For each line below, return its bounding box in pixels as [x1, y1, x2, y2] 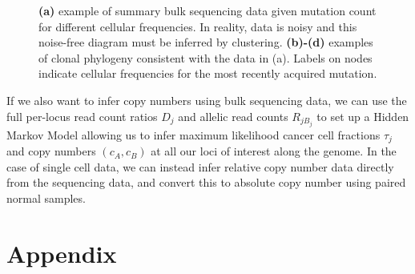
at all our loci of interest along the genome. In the [151, 143, 397, 159]
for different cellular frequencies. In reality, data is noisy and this [38, 18, 357, 34]
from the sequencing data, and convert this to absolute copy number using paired [6, 174, 406, 191]
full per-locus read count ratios [6, 107, 158, 124]
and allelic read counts [178, 107, 288, 124]
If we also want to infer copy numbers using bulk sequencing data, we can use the [6, 91, 407, 108]
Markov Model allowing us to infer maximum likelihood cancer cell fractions [6, 126, 381, 143]
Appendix [6, 236, 117, 269]
